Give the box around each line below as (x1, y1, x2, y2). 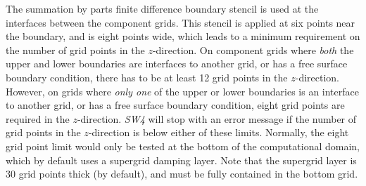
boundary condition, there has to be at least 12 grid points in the (6, 69, 288, 84)
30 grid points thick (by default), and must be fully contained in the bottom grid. (6, 166, 358, 181)
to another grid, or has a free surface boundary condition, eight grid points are (6, 98, 345, 112)
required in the (6, 111, 70, 126)
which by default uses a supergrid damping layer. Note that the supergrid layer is (6, 152, 357, 167)
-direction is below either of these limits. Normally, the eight (88, 125, 349, 140)
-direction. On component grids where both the (152, 42, 354, 57)
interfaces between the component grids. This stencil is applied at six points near (6, 15, 355, 29)
